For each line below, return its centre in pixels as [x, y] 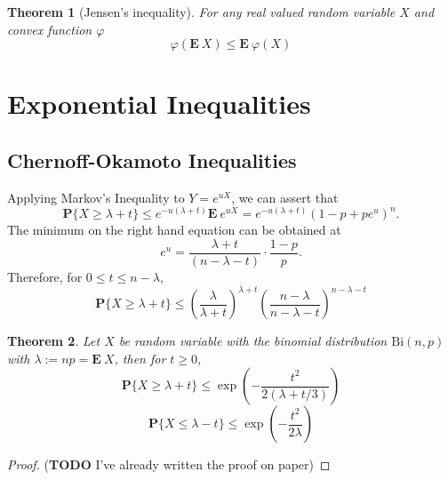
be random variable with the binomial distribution [253, 341]
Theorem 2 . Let [54, 341]
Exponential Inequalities [159, 104]
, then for [140, 358]
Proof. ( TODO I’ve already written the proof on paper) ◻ [169, 464]
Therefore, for [45, 277]
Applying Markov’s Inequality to [96, 197]
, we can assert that [285, 197]
